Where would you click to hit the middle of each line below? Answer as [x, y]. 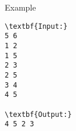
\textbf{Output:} [38, 114]
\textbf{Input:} [36, 26]
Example [20, 7]
